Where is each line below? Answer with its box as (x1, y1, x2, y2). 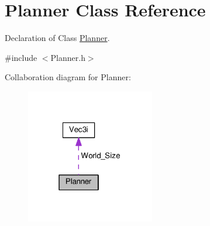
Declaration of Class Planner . (5, 32, 110, 44)
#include (5, 51, 37, 63)
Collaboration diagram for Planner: (5, 71, 131, 83)
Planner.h (50, 51, 85, 63)
